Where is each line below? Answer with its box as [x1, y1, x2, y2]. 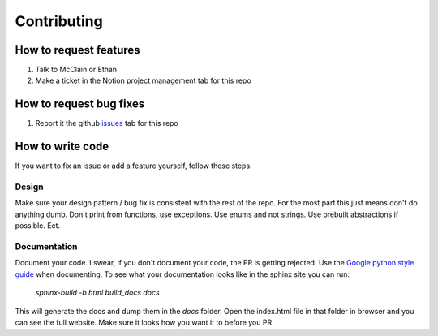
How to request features [15, 43, 141, 57]
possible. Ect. [15, 221, 61, 230]
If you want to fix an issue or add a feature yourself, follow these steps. [15, 161, 252, 170]
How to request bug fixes [15, 97, 145, 111]
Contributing [15, 12, 103, 30]
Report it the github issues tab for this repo [35, 118, 178, 128]
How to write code [15, 140, 109, 153]
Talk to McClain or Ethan [35, 65, 118, 75]
